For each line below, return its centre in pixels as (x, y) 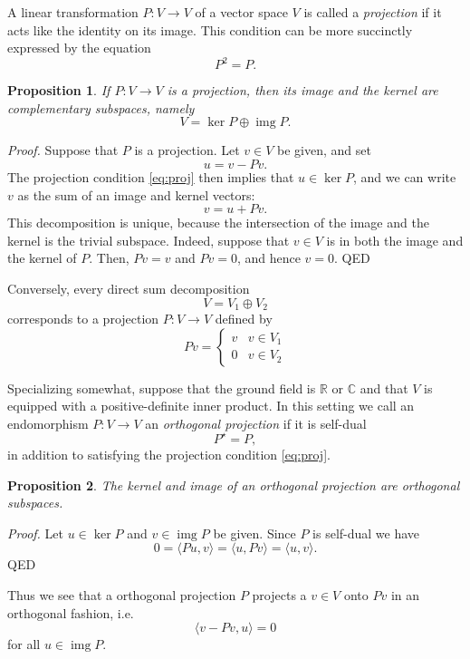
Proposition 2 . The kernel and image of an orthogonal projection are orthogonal (234, 485)
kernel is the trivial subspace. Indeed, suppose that (149, 240)
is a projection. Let (187, 150)
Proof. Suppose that (63, 150)
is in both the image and (395, 240)
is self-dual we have (366, 533)
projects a (279, 594)
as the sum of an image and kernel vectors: (136, 194)
